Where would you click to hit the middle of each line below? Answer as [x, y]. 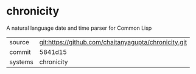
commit [20, 52]
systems [21, 62]
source [19, 42]
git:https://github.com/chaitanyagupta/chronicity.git [113, 42]
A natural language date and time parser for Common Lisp [79, 28]
